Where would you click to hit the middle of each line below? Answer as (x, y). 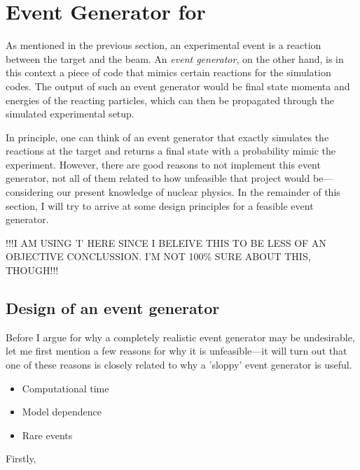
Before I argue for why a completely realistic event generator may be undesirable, (180, 337)
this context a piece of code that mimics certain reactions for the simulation (168, 72)
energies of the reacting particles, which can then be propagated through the (170, 100)
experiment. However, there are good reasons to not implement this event (163, 164)
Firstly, (21, 458)
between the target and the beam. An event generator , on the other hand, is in (175, 58)
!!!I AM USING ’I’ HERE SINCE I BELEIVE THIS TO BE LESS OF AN (166, 242)
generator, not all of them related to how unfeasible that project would (158, 178)
